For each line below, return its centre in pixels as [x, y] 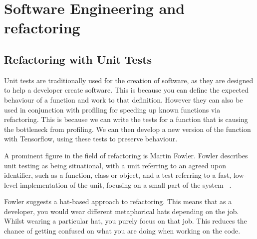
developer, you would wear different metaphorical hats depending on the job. [122, 211]
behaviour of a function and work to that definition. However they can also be [124, 99]
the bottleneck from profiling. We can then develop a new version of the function [128, 129]
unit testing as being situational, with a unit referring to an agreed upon [115, 165]
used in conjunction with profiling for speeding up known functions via [112, 109]
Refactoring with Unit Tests [78, 59]
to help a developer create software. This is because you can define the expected [126, 90]
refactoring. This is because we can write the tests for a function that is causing [126, 119]
